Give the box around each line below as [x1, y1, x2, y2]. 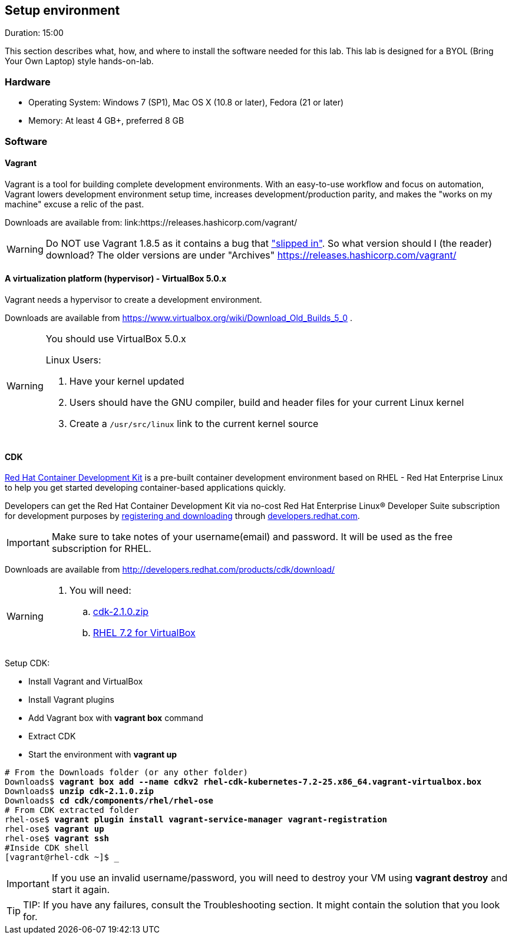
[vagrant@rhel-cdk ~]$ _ [5, 852, 119, 862]
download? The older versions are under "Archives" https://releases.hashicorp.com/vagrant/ [45, 249, 457, 261]
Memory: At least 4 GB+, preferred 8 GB [28, 115, 184, 126]
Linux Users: [45, 353, 101, 366]
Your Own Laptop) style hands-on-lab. [5, 56, 154, 67]
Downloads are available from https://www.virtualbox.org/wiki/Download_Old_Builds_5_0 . [5, 312, 353, 323]
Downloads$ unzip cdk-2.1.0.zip [5, 786, 154, 796]
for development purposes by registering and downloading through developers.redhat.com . [5, 511, 360, 521]
